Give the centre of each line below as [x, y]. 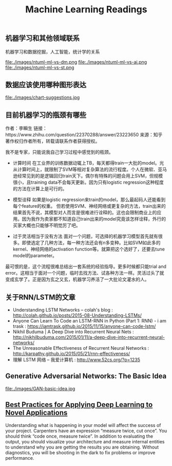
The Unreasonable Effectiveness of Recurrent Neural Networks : [81, 348]
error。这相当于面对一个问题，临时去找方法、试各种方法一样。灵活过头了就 [85, 273]
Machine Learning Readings [86, 10]
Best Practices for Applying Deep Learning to [79, 405]
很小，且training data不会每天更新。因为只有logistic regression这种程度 [88, 182]
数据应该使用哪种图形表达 [46, 85]
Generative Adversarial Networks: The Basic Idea [86, 376]
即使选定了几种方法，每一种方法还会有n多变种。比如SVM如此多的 [91, 243]
